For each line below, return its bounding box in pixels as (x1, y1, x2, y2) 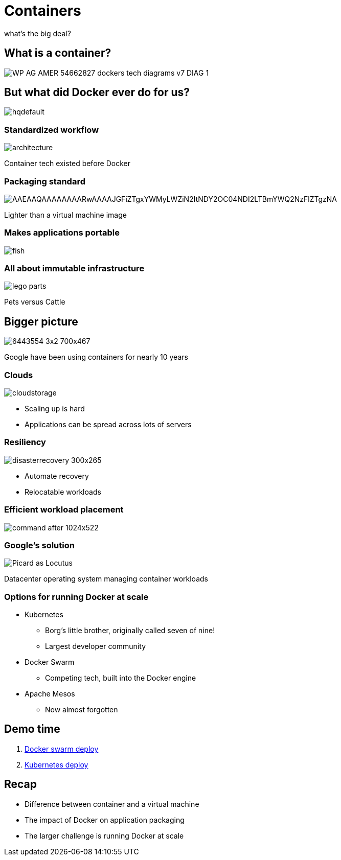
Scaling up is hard (25, 404, 85, 413)
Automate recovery (25, 471, 89, 480)
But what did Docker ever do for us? (4, 86, 190, 99)
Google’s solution (4, 540, 75, 550)
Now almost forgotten (45, 705, 118, 714)
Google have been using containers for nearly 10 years (4, 353, 188, 362)
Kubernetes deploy (25, 760, 88, 769)
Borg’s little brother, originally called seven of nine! (45, 626, 215, 635)
